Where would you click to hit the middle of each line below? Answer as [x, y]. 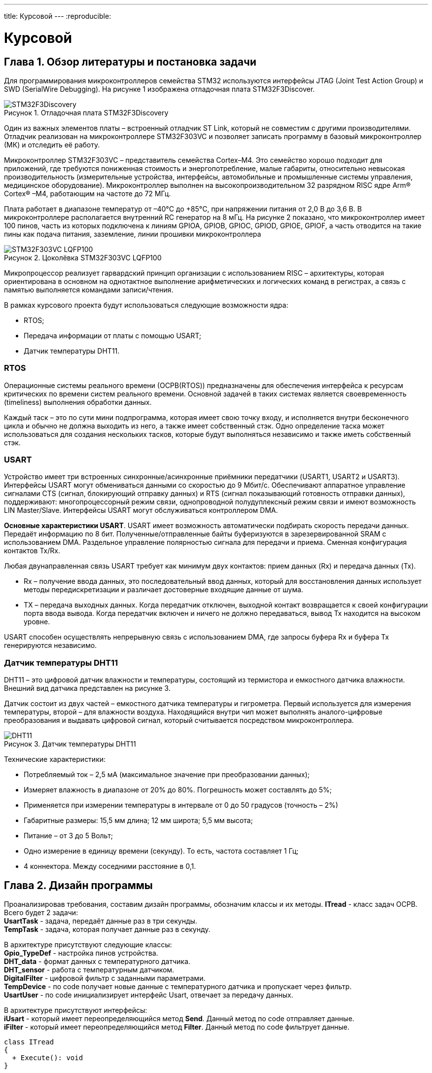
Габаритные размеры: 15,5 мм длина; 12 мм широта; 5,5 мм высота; [138, 821]
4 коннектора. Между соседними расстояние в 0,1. [110, 866]
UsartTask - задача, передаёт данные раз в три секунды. [101, 921]
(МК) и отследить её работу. [52, 144]
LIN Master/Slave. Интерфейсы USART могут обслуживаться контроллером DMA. [141, 510]
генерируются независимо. [51, 645]
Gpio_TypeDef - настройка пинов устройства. [81, 953]
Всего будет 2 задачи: [41, 913]
